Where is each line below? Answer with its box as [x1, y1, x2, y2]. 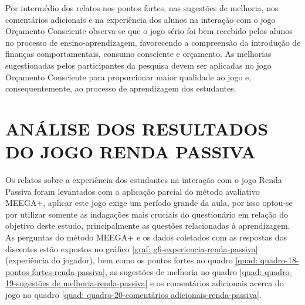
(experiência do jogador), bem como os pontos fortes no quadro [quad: [5, 254, 258, 266]
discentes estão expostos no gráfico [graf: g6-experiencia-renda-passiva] [5, 242, 258, 255]
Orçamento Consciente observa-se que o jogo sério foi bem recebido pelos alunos [5, 25, 293, 37]
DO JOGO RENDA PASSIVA [5, 140, 256, 164]
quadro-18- [260, 254, 299, 266]
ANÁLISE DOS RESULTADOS [5, 116, 269, 140]
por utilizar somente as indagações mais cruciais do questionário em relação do [5, 208, 289, 220]
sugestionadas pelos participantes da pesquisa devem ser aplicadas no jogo [5, 59, 272, 71]
